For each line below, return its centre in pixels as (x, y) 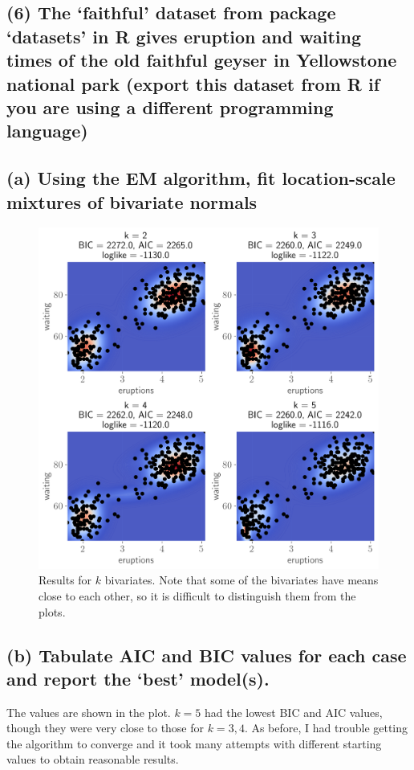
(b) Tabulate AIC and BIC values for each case (207, 655)
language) (47, 131)
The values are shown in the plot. (89, 712)
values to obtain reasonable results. (93, 759)
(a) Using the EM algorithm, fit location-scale (201, 178)
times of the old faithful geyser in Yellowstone (202, 60)
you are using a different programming (170, 106)
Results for (65, 580)
